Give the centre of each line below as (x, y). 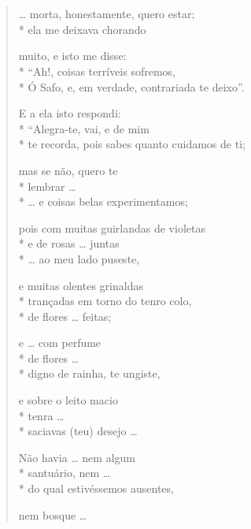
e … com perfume (60, 343)
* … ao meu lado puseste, (79, 258)
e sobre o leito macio (68, 400)
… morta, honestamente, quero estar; (107, 14)
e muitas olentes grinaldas (81, 285)
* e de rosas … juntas (69, 243)
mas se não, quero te (68, 170)
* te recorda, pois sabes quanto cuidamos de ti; (132, 144)
